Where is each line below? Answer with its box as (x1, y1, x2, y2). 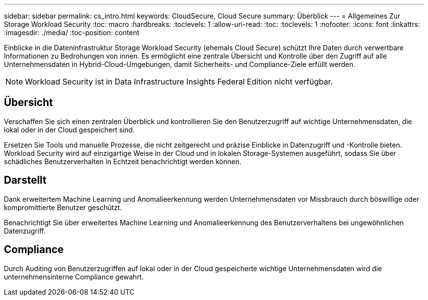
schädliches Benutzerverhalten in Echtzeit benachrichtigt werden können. (4, 157, 241, 166)
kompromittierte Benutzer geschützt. (4, 203, 122, 212)
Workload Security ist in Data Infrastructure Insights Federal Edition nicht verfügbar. (25, 77, 333, 86)
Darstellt (4, 174, 47, 187)
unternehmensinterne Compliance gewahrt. (4, 272, 144, 281)
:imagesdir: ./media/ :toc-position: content (4, 28, 139, 37)
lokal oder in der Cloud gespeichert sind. (4, 125, 135, 134)
